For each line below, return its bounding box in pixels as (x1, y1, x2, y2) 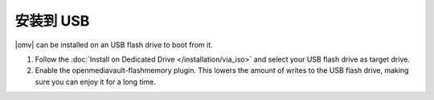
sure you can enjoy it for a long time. (35, 77, 157, 86)
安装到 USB (14, 12, 90, 30)
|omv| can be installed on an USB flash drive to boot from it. (14, 40, 213, 50)
